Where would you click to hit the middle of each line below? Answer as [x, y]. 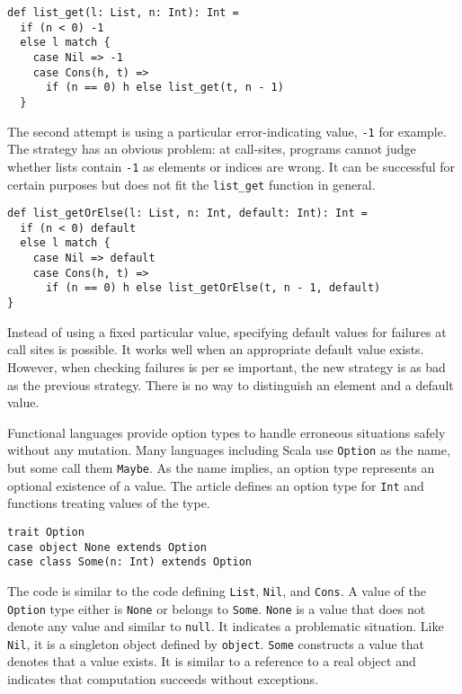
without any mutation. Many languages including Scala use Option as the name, [229, 450]
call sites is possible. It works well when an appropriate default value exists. [216, 349]
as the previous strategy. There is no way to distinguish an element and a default [231, 384]
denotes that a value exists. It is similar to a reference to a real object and [212, 661]
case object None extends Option [107, 547]
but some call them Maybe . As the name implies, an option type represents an [221, 467]
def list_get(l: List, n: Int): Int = [123, 13]
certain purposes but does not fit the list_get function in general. [191, 184]
